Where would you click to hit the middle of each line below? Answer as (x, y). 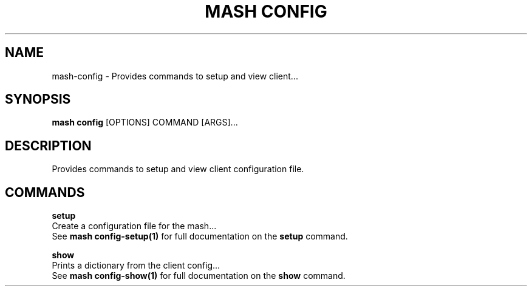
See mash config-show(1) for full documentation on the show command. (199, 276)
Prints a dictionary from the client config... (136, 266)
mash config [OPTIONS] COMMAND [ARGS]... (145, 122)
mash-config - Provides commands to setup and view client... (175, 76)
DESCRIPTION (48, 145)
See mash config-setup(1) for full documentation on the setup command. (200, 236)
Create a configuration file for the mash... (134, 226)
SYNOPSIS (38, 99)
